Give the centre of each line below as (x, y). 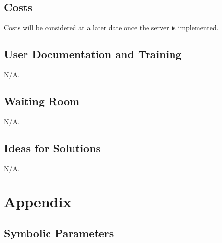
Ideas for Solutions (52, 147)
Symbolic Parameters (59, 232)
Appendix (38, 202)
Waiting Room (42, 100)
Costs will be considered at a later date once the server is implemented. (111, 28)
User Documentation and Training (93, 54)
